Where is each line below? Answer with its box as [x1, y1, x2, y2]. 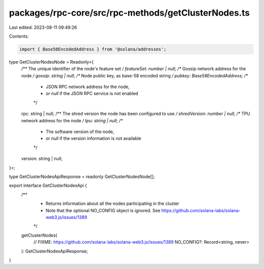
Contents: [9, 33, 29, 39]
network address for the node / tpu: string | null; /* [21, 117, 123, 123]
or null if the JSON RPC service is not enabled [45, 90, 138, 96]
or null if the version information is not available [45, 135, 141, 141]
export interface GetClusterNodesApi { [9, 182, 88, 188]
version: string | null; [21, 156, 63, 161]
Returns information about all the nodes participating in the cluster [45, 201, 179, 206]
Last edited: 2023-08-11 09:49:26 [9, 24, 77, 30]
